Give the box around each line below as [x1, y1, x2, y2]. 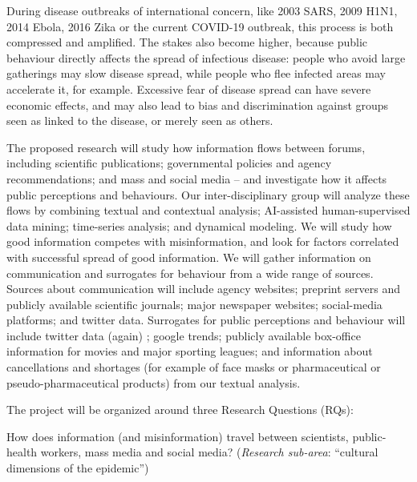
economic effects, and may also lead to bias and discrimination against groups [6, 96, 389, 113]
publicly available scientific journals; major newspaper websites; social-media [6, 295, 383, 312]
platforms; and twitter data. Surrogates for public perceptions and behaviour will [6, 311, 406, 328]
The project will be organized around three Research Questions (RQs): [6, 401, 354, 418]
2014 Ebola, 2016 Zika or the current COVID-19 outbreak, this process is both [6, 18, 394, 34]
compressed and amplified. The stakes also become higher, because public [6, 34, 368, 50]
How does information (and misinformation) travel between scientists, [6, 428, 349, 444]
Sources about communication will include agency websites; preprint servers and [6, 280, 400, 297]
